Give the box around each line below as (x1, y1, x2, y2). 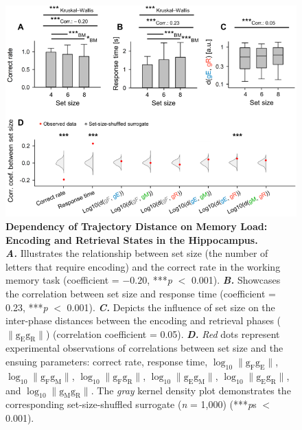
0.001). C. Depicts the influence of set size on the (67, 299, 275, 314)
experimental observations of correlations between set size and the (5, 341, 283, 355)
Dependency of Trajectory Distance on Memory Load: (5, 218, 268, 233)
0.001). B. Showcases (191, 273, 281, 287)
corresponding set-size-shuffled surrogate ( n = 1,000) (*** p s (5, 397, 257, 411)
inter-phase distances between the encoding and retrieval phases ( (5, 313, 281, 328)
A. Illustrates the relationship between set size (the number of (5, 246, 268, 260)
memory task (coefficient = (5, 273, 119, 287)
